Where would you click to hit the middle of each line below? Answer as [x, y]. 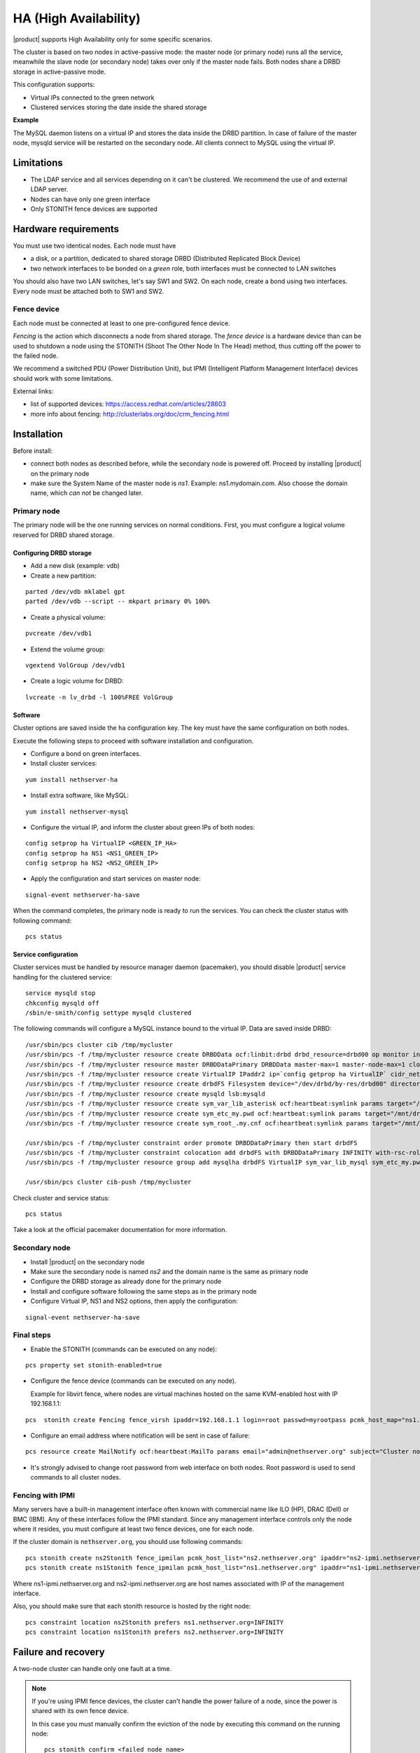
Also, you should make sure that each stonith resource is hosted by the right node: [132, 1606]
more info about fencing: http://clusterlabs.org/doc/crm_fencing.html [130, 414]
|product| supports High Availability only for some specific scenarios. [113, 39]
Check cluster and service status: [61, 1198]
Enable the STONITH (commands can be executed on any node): [124, 1349]
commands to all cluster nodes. [76, 1477]
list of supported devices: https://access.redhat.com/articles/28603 [128, 404]
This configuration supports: [54, 85]
